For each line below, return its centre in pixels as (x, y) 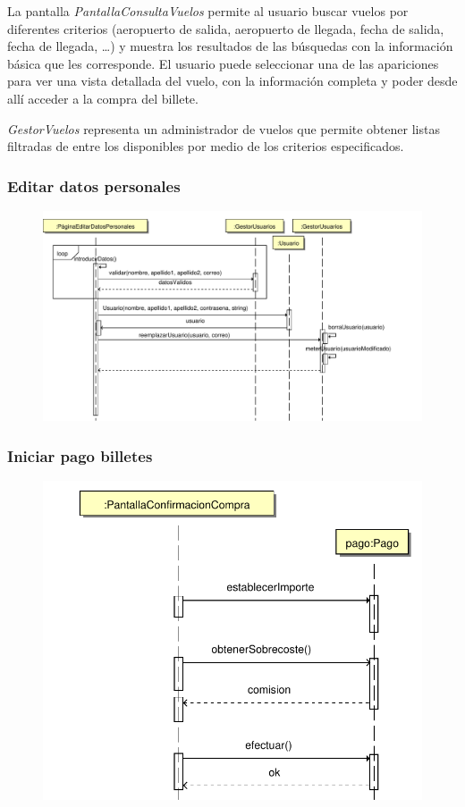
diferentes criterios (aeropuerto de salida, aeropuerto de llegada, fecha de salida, (226, 28)
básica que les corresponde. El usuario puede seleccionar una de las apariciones (223, 63)
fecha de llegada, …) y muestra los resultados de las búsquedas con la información (230, 46)
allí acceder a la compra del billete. (103, 98)
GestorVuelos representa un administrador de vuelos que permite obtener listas (224, 128)
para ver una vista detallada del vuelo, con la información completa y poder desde (232, 81)
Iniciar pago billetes (80, 455)
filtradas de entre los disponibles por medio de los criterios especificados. (206, 146)
